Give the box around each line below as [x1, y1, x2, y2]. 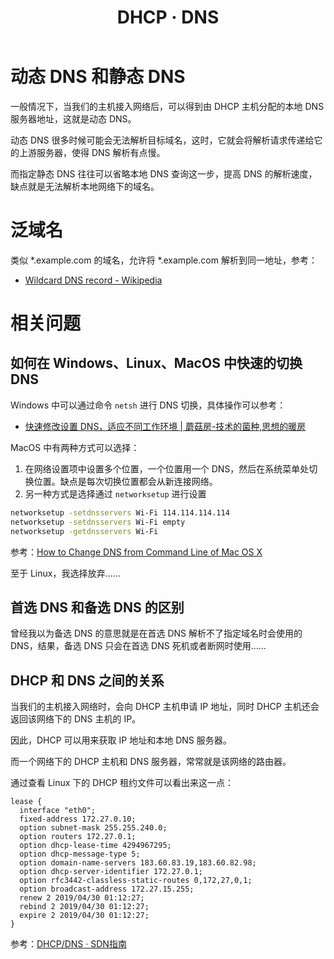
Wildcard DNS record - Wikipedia [24, 274, 163, 286]
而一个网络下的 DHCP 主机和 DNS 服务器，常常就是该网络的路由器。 [10, 756, 292, 768]
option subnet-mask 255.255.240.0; [19, 823, 168, 833]
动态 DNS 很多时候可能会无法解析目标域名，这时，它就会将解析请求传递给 [10, 134, 315, 146]
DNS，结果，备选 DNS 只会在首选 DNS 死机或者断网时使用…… [10, 640, 267, 652]
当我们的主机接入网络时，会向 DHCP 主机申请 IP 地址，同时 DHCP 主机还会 [10, 701, 320, 713]
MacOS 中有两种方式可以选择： [10, 441, 140, 453]
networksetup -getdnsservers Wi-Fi [10, 526, 159, 536]
